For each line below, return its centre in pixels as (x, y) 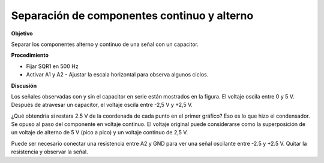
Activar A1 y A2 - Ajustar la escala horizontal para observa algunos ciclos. (117, 75)
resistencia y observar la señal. (49, 152)
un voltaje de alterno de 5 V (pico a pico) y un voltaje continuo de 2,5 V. (100, 133)
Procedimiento (30, 55)
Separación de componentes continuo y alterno (132, 16)
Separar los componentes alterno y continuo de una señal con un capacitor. (105, 44)
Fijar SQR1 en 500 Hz (52, 66)
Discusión (24, 85)
